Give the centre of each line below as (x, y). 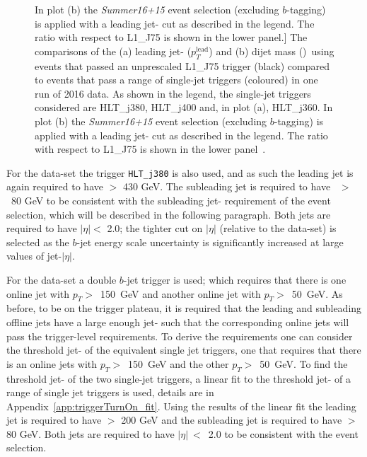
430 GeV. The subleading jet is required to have (227, 186)
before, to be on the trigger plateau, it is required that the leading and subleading (184, 308)
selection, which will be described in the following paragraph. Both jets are (169, 214)
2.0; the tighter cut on (155, 228)
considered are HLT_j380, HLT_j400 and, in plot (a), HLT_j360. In (184, 107)
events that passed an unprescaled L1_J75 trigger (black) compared (182, 65)
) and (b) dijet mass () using (272, 51)
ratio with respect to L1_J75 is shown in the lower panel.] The (171, 37)
